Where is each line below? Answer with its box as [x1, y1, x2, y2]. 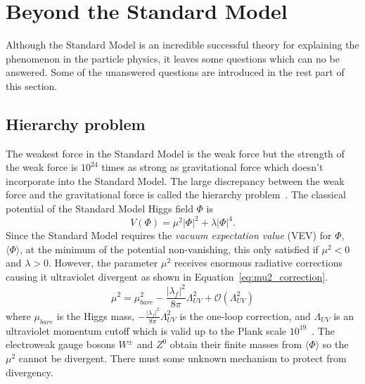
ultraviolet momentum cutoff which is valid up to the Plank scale [6, 323, 286, 338]
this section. [6, 78, 58, 93]
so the [322, 337, 349, 352]
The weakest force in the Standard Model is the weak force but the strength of [6, 146, 345, 160]
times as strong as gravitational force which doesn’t [101, 160, 324, 174]
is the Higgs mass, [56, 308, 135, 323]
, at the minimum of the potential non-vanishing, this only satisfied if [20, 241, 319, 256]
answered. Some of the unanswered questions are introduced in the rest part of [6, 65, 345, 79]
